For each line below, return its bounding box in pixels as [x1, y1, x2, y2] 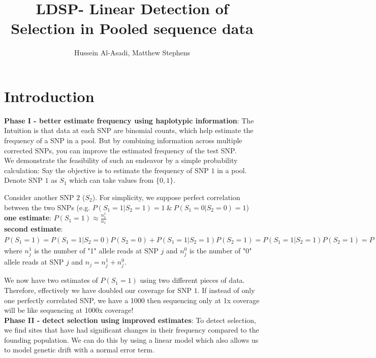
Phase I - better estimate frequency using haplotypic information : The [4, 115, 254, 125]
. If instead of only [197, 284, 255, 295]
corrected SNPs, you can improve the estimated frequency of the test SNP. [4, 145, 237, 155]
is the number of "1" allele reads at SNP [34, 245, 159, 255]
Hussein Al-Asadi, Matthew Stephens [74, 47, 191, 58]
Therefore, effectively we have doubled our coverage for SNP [4, 284, 192, 295]
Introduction [4, 85, 95, 106]
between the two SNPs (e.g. [4, 202, 90, 212]
